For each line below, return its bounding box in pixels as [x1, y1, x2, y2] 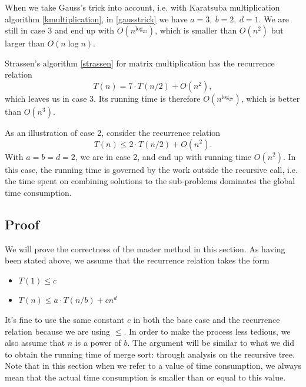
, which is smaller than [155, 24, 237, 36]
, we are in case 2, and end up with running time [75, 150, 252, 162]
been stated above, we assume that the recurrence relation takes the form [5, 254, 270, 266]
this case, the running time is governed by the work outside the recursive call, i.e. [5, 163, 298, 175]
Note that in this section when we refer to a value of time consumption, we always [5, 359, 301, 372]
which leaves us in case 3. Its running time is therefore [5, 92, 201, 104]
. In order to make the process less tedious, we [124, 325, 291, 337]
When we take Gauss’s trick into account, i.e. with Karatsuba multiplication [5, 1, 280, 13]
